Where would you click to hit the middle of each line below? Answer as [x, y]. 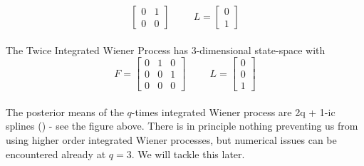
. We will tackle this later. [188, 154]
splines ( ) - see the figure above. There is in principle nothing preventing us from [182, 126]
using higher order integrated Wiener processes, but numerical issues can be [171, 140]
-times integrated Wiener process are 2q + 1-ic [233, 111]
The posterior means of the [65, 111]
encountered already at [56, 154]
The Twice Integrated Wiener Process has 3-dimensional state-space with [166, 50]
